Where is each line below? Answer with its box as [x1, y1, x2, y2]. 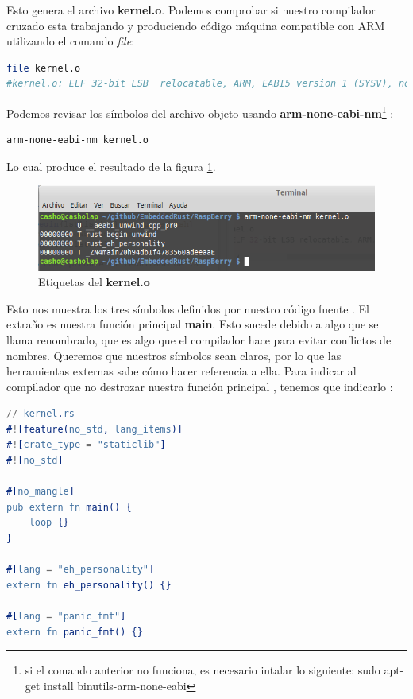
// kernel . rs [6, 408, 75, 420]
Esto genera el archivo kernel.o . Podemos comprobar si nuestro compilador [6, 2, 376, 17]
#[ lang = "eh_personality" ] [6, 564, 155, 576]
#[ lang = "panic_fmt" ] [6, 611, 126, 623]
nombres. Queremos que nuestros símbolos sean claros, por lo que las [6, 347, 342, 363]
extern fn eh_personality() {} [6, 579, 172, 591]
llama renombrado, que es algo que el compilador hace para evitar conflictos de [6, 331, 392, 348]
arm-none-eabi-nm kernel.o [6, 134, 149, 146]
